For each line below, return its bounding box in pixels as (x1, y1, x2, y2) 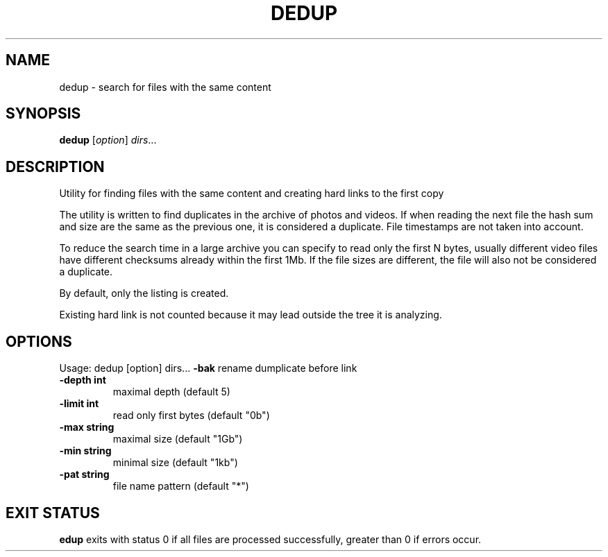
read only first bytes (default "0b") (112, 409, 270, 422)
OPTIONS (6, 332, 72, 350)
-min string (59, 445, 112, 457)
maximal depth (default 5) (112, 386, 230, 398)
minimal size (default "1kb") (112, 456, 238, 469)
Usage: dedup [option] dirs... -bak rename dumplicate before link (59, 362, 357, 375)
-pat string (59, 468, 110, 481)
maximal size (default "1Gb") (112, 433, 243, 445)
